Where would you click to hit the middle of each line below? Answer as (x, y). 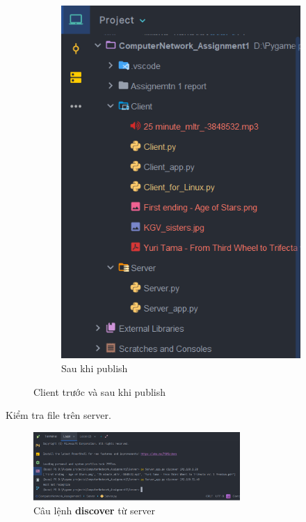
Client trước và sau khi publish (99, 391)
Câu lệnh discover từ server (94, 510)
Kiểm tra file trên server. (58, 415)
